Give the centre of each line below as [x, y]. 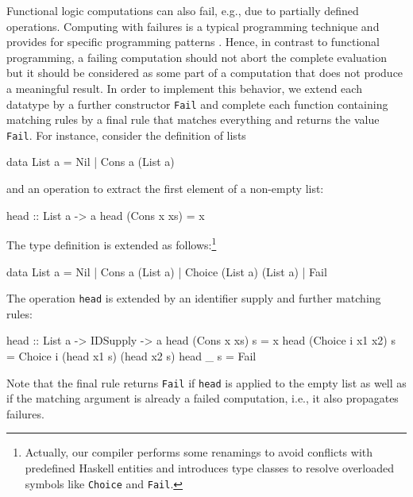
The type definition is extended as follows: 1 [112, 243]
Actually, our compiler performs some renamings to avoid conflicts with [199, 452]
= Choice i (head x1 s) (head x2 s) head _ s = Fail [131, 355]
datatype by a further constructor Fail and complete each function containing [197, 104]
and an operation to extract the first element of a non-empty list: [165, 189]
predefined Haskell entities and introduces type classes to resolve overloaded [210, 467]
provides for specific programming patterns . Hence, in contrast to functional [193, 42]
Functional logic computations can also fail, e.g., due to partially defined [183, 10]
